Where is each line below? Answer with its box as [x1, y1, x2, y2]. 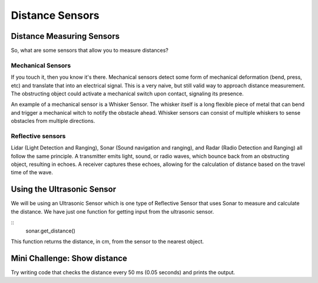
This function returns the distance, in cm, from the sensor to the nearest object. [11, 238, 204, 245]
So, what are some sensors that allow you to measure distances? [11, 47, 169, 54]
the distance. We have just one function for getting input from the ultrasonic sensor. [11, 208, 214, 215]
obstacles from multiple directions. [11, 118, 95, 125]
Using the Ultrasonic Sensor [11, 184, 117, 194]
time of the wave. [11, 169, 53, 176]
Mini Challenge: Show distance [11, 253, 128, 263]
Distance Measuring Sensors [11, 31, 120, 41]
